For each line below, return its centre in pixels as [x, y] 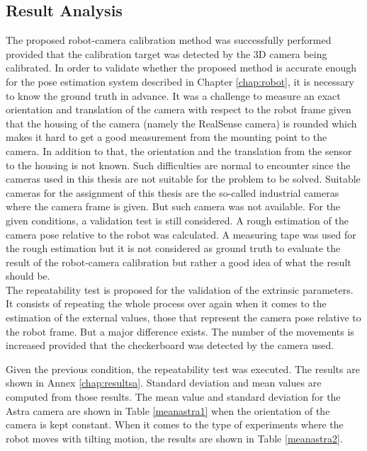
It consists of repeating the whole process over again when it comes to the [166, 303]
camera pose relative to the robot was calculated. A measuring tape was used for [181, 234]
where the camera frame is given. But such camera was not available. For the [173, 206]
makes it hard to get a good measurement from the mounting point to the [166, 137]
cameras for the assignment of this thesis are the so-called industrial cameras [173, 192]
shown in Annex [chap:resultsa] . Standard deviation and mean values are [164, 383]
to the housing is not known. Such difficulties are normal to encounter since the [178, 165]
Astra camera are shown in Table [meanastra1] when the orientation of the [168, 410]
